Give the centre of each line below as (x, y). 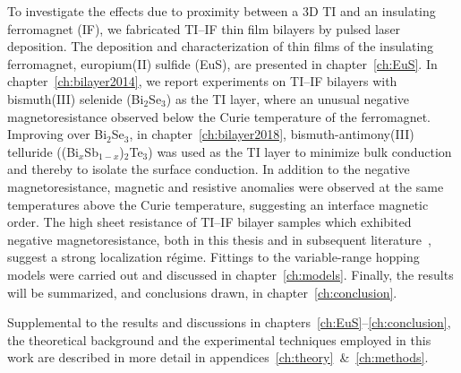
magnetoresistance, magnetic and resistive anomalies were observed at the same (226, 186)
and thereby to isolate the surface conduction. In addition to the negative (209, 169)
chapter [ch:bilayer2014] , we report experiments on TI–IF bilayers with (202, 81)
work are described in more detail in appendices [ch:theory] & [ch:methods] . (218, 357)
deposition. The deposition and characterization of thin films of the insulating (221, 46)
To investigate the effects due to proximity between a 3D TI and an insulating (222, 11)
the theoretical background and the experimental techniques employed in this (219, 339)
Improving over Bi (57, 134)
